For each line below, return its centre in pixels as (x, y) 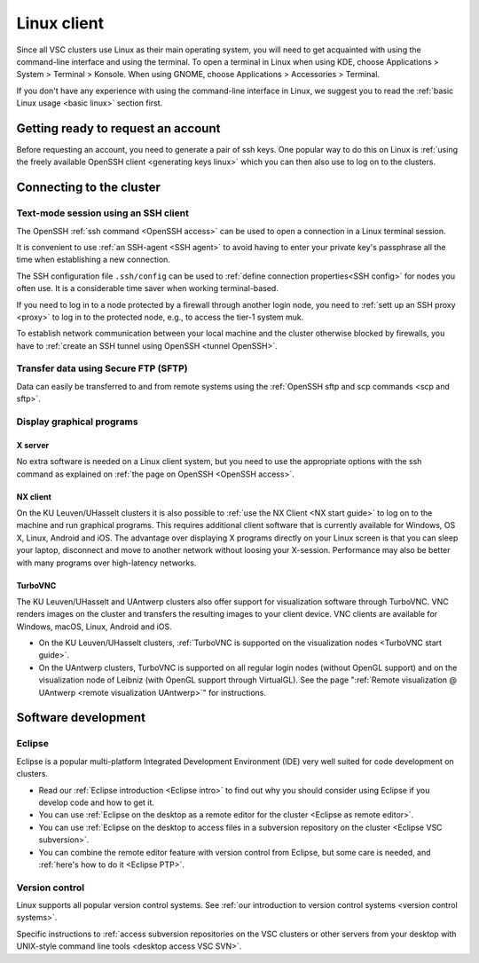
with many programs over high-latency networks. (106, 563)
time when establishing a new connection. (93, 260)
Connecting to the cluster (89, 188)
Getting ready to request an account (118, 128)
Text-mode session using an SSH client (103, 213)
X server (32, 445)
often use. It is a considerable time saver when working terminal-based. (147, 288)
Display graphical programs (77, 422)
